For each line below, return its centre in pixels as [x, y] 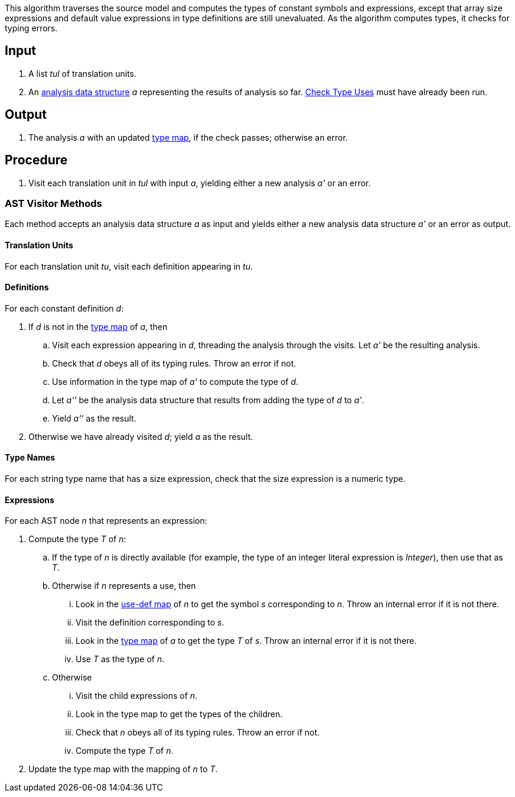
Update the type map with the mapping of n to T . [123, 769]
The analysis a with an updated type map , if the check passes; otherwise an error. [188, 137]
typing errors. [31, 28]
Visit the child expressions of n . [137, 696]
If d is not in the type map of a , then [98, 326]
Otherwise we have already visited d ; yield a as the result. [141, 436]
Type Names [30, 458]
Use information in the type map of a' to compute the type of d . [175, 381]
